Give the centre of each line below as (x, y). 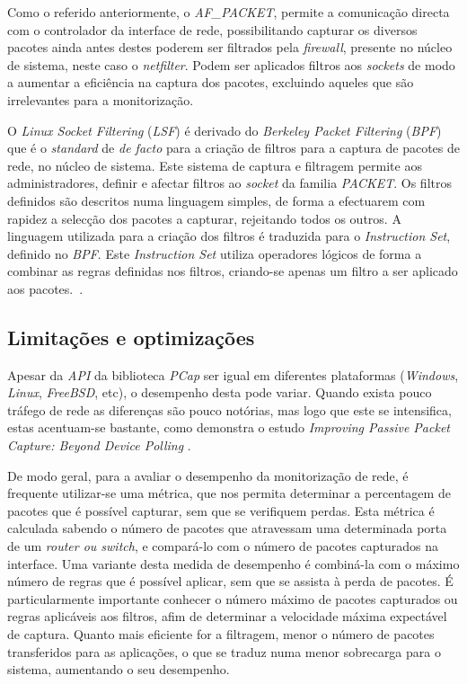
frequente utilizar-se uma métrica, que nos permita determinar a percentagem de (229, 493)
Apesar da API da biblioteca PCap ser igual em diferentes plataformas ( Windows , (233, 374)
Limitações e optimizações (131, 337)
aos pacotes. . (45, 288)
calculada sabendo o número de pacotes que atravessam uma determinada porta (227, 528)
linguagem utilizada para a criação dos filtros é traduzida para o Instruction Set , (229, 236)
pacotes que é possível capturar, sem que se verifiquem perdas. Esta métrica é (221, 510)
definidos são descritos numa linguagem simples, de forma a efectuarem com (216, 200)
